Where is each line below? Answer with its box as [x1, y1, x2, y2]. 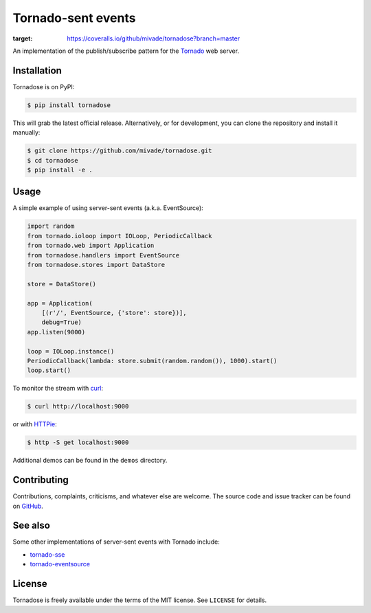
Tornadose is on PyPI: [12, 82, 75, 91]
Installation [12, 65, 62, 76]
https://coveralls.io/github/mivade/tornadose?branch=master [67, 34, 240, 43]
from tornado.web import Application [27, 242, 155, 250]
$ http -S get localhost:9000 [27, 439, 129, 446]
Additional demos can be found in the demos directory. [12, 456, 168, 465]
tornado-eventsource [30, 560, 91, 568]
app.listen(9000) [27, 328, 86, 336]
